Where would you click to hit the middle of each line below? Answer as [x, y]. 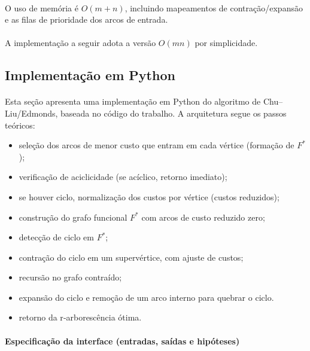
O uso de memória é [42, 7]
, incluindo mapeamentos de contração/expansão [214, 7]
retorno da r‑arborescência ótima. [80, 317]
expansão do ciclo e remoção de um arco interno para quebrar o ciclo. [146, 297]
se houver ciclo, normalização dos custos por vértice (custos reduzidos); [149, 196]
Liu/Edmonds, [31, 113]
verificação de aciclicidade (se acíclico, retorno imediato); [123, 177]
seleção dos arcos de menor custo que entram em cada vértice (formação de [156, 145]
